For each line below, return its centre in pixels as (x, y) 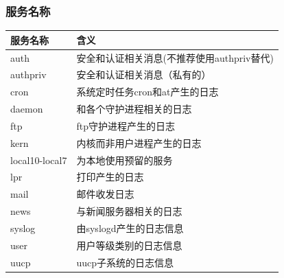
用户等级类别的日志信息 (129, 245)
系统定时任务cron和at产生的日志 (147, 92)
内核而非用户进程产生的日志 (139, 142)
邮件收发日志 (105, 194)
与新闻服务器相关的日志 (129, 211)
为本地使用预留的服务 (125, 160)
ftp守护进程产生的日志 (126, 125)
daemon (27, 109)
